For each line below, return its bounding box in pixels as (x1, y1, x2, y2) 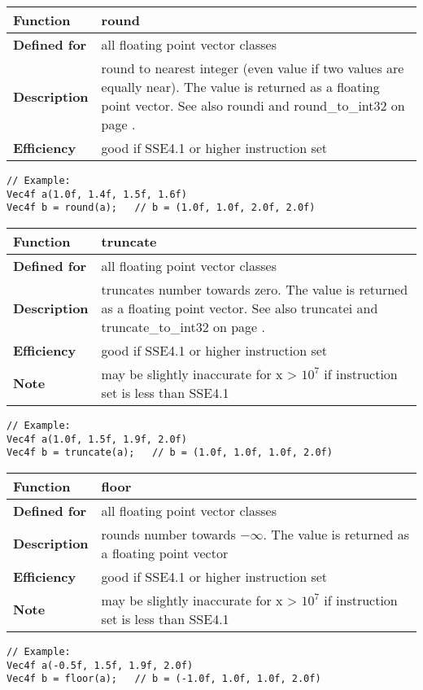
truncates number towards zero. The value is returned (101, 279, 408, 299)
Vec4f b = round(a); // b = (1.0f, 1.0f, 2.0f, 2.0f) (7, 202, 316, 214)
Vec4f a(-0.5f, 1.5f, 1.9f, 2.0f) (7, 659, 194, 671)
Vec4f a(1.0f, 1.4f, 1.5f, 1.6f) (7, 188, 187, 200)
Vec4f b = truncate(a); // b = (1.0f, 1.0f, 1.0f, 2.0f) (7, 447, 333, 459)
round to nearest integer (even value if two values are (101, 59, 404, 77)
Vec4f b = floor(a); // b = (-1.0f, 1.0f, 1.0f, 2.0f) (7, 673, 321, 685)
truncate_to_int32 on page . (101, 317, 265, 336)
